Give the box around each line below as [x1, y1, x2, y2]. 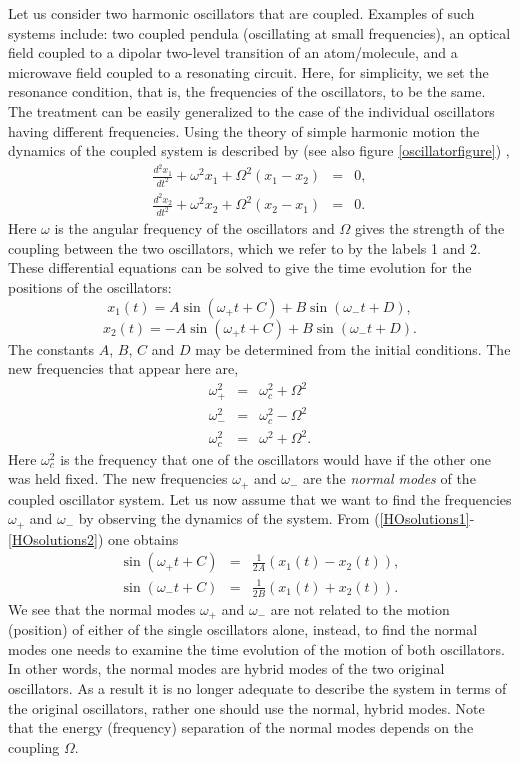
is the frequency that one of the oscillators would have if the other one [60, 448, 491, 469]
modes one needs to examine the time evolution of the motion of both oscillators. [8, 638, 505, 659]
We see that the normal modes [8, 598, 196, 619]
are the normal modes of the [302, 468, 476, 489]
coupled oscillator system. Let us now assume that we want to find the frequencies [8, 488, 512, 509]
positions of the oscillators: [8, 276, 172, 297]
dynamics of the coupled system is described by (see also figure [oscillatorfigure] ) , [8, 140, 510, 161]
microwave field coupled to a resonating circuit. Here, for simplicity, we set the [8, 61, 489, 82]
